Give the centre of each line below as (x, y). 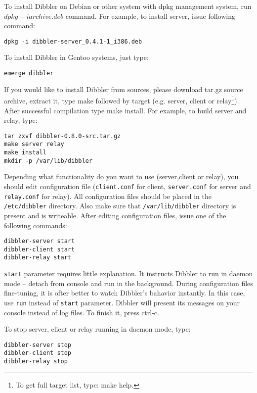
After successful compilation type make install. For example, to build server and (125, 110)
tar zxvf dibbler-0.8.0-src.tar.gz (63, 136)
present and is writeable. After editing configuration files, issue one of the (115, 215)
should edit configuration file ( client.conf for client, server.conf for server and (128, 186)
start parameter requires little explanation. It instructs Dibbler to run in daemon (128, 273)
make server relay (34, 144)
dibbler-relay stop (36, 362)
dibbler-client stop (38, 353)
